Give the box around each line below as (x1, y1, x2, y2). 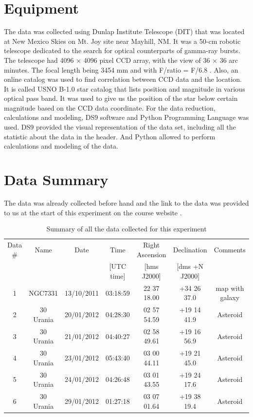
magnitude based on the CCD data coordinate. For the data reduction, (4, 102, 216, 113)
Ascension (136, 249, 166, 259)
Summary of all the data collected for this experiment (46, 224, 207, 234)
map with (216, 283, 244, 293)
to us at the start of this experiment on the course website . (4, 207, 182, 217)
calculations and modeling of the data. (4, 141, 118, 151)
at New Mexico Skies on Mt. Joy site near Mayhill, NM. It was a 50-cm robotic (4, 36, 241, 46)
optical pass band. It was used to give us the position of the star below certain (4, 93, 238, 103)
